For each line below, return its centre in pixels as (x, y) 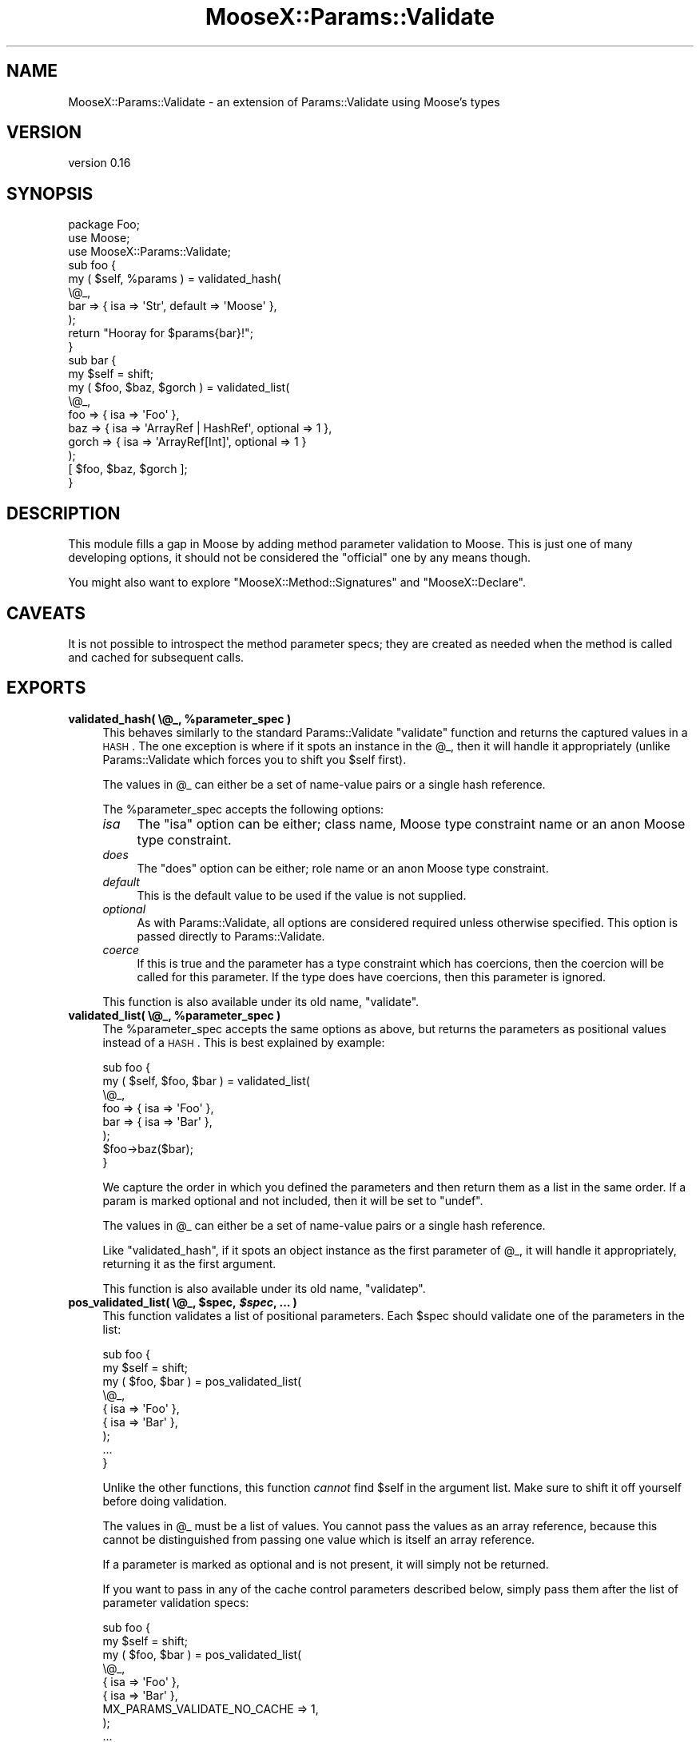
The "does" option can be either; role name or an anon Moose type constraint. (343, 868)
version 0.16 (99, 163)
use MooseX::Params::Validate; (149, 252)
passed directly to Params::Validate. (231, 936)
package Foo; (104, 225)
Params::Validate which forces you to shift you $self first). (255, 759)
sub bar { (92, 360)
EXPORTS (46, 688)
